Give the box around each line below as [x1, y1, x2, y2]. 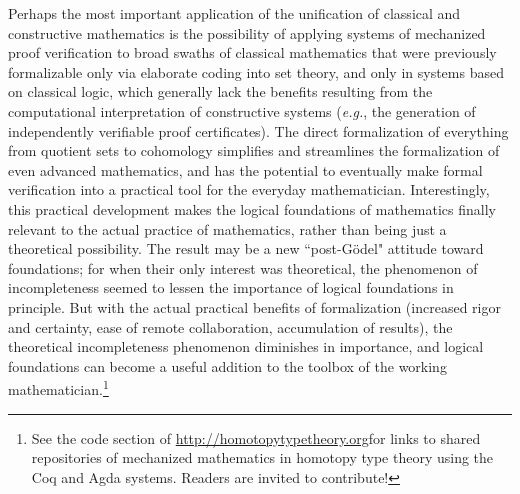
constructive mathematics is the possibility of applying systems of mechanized [8, 22, 486, 43]
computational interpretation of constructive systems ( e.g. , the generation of [8, 100, 476, 121]
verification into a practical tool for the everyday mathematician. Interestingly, [8, 179, 490, 200]
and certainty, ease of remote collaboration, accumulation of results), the [8, 316, 453, 337]
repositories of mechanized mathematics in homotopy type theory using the [31, 447, 494, 468]
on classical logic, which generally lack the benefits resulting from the [8, 81, 433, 102]
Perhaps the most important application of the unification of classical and [8, 3, 461, 23]
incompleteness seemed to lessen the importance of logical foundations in [8, 277, 454, 298]
